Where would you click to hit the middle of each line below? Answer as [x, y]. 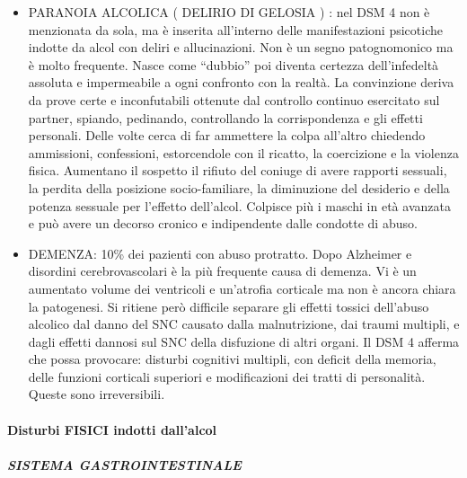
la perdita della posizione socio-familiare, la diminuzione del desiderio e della [239, 187]
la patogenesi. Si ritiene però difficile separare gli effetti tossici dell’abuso [229, 306]
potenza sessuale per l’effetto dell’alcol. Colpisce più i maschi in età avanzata [239, 205]
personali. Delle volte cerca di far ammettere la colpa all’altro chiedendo [227, 135]
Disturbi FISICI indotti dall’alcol [112, 429]
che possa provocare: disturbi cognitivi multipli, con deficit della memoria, [232, 359]
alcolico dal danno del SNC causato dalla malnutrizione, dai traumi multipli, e [244, 324]
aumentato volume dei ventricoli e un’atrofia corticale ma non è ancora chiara [242, 288]
